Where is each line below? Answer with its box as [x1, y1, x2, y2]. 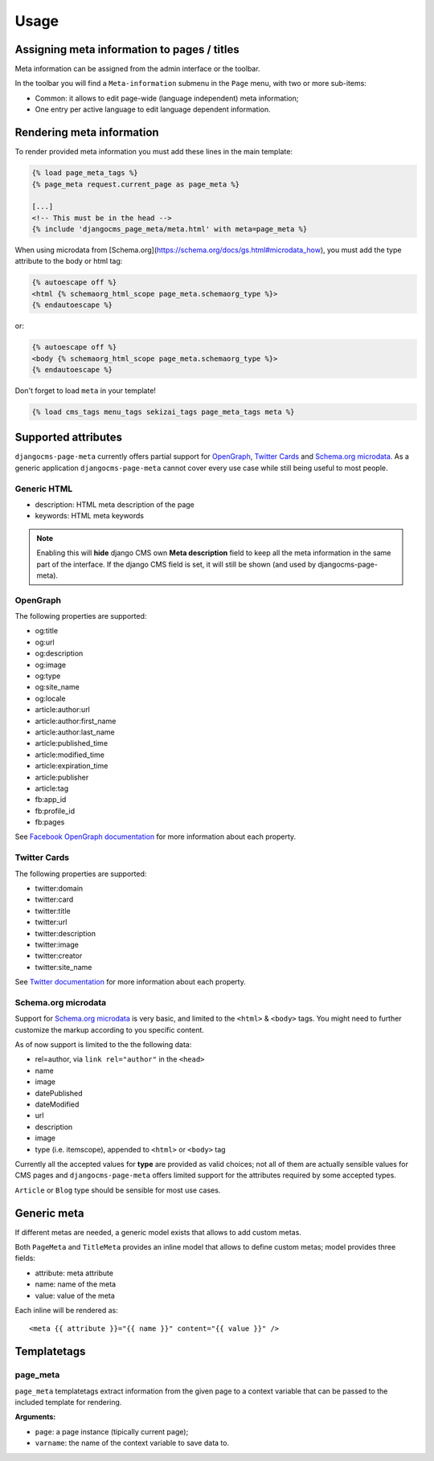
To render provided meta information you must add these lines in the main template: [14, 147, 293, 157]
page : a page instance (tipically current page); [35, 1426, 189, 1436]
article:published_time [35, 739, 108, 748]
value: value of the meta [35, 1291, 116, 1300]
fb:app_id [35, 795, 67, 804]
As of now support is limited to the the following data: [14, 1040, 192, 1050]
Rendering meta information [14, 125, 160, 140]
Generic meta [14, 1206, 84, 1220]
